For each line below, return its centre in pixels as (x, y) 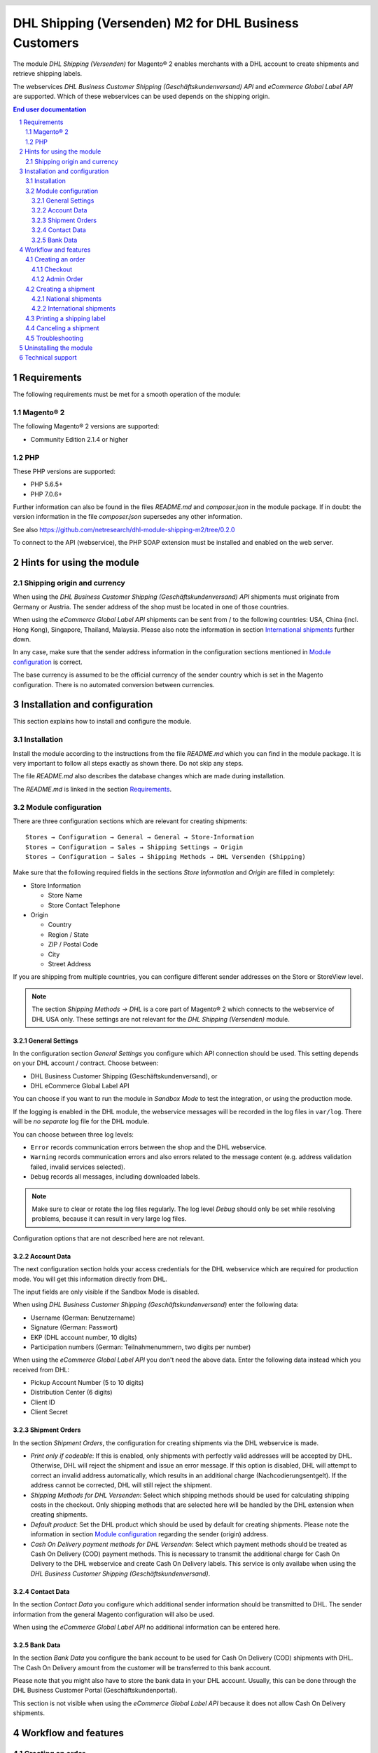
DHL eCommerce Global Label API (80, 1086)
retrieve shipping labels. (48, 74)
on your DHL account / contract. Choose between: (86, 1063)
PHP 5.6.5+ (47, 485)
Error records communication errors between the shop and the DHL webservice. (148, 1147)
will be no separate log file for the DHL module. (81, 1121)
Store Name (65, 895)
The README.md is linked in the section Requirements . (92, 789)
